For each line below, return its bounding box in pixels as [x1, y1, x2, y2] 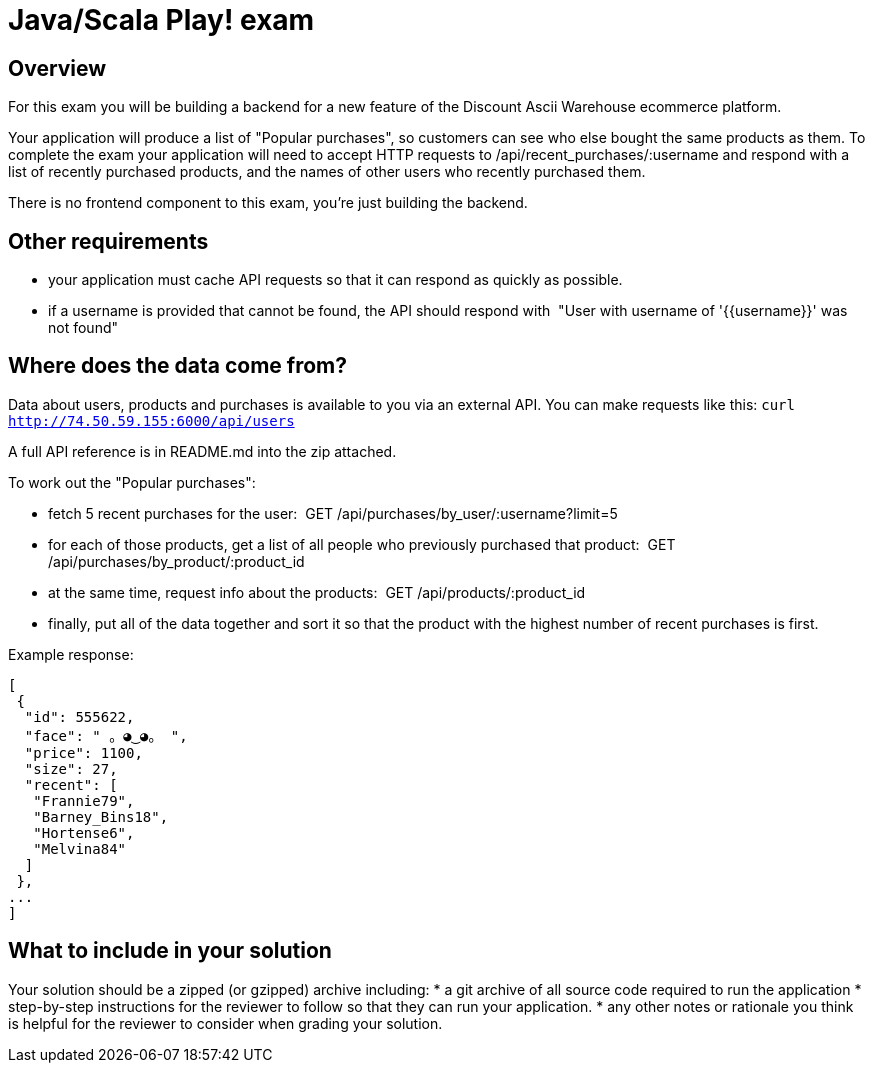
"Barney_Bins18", [33, 808, 169, 825]
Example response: [8, 645, 134, 663]
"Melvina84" [33, 840, 127, 857]
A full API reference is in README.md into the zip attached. [8, 442, 397, 460]
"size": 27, [24, 760, 118, 777]
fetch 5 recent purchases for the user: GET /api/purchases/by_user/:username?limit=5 [48, 504, 618, 522]
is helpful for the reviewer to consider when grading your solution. [8, 1014, 443, 1032]
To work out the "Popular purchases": [8, 473, 256, 491]
